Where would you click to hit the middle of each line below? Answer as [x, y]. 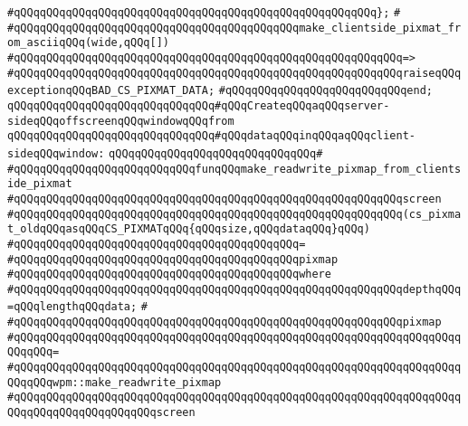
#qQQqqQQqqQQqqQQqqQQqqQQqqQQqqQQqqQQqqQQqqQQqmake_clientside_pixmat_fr [234, 28]
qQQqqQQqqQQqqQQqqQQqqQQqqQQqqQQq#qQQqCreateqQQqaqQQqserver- [199, 105]
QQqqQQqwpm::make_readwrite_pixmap [115, 382]
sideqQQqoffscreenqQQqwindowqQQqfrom [121, 121]
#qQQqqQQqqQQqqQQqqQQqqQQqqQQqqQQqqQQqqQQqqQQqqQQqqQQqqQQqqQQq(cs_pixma [234, 214]
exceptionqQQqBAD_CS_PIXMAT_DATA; [111, 91]
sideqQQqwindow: [56, 153]
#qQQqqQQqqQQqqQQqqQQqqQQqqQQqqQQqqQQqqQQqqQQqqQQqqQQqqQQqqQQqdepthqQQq [234, 289]
